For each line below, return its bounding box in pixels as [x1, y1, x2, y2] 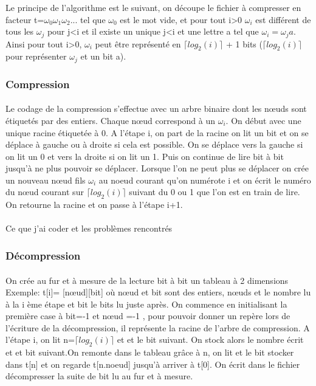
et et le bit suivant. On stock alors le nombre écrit [117, 333, 304, 346]
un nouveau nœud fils [5, 173, 86, 186]
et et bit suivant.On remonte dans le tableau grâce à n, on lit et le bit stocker [5, 346, 294, 359]
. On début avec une [225, 114, 301, 126]
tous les [5, 25, 34, 38]
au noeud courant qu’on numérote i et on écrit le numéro [98, 173, 311, 186]
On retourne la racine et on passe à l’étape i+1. [5, 198, 183, 211]
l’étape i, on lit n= [5, 333, 75, 346]
